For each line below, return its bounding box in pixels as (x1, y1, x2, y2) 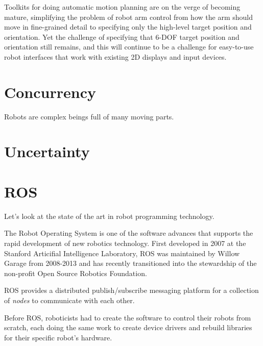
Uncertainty (4, 141, 90, 162)
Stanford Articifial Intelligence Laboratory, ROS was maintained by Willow (4, 248, 240, 258)
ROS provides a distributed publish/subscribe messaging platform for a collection (4, 285, 259, 295)
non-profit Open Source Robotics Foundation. (4, 267, 147, 278)
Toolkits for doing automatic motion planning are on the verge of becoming (4, 2, 241, 12)
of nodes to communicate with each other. (4, 294, 135, 305)
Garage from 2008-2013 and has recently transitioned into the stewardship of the (4, 258, 257, 268)
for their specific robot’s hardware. (4, 332, 112, 342)
